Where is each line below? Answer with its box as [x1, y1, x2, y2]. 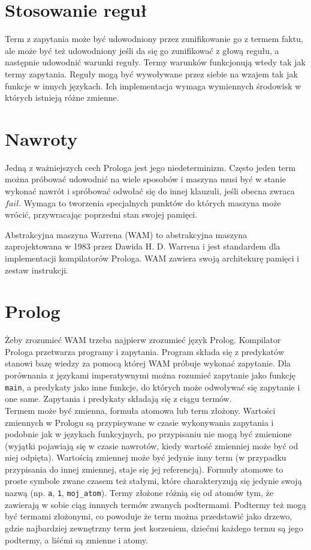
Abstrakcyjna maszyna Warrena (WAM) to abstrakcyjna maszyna [5, 228, 247, 241]
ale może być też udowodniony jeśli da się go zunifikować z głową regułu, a [5, 44, 279, 56]
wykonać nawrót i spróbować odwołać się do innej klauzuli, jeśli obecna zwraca [5, 185, 295, 197]
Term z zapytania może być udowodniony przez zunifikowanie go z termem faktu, [5, 32, 303, 45]
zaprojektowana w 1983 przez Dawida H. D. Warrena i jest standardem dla [5, 240, 280, 253]
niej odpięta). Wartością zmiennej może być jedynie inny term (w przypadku [5, 451, 286, 464]
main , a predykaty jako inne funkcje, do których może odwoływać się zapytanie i [5, 380, 300, 393]
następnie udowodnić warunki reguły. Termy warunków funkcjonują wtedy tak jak [5, 56, 306, 68]
